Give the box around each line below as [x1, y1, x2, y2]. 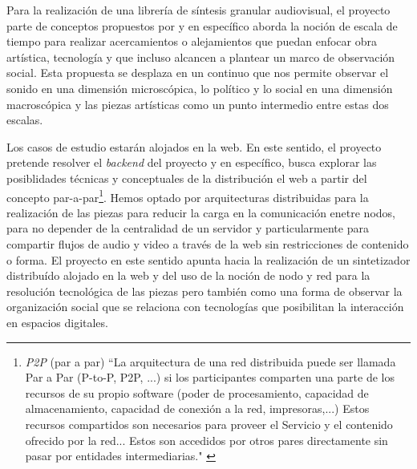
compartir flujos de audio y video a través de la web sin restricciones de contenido [6, 235, 409, 252]
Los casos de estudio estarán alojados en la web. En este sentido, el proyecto [6, 138, 382, 155]
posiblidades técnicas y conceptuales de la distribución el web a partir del [6, 169, 367, 186]
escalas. [6, 111, 43, 128]
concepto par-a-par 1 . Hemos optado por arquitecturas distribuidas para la [6, 186, 369, 205]
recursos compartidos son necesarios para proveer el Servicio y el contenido [25, 415, 393, 432]
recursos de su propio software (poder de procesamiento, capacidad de [25, 384, 369, 401]
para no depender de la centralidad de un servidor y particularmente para [6, 220, 369, 237]
